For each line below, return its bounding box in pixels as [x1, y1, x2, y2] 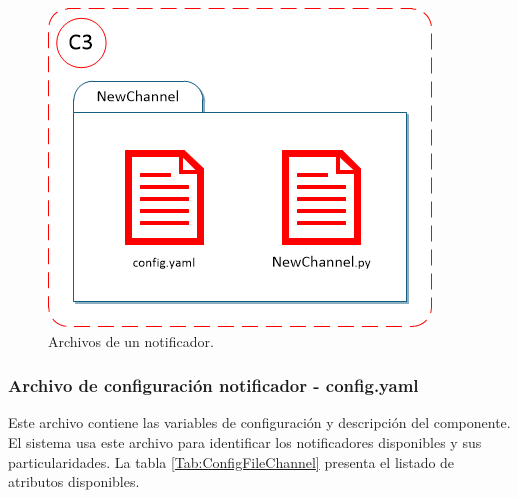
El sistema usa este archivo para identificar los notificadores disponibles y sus [8, 432, 482, 452]
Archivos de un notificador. [48, 330, 214, 351]
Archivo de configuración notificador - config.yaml [8, 373, 419, 398]
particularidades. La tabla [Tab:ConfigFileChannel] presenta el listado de [8, 451, 455, 472]
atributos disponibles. [8, 471, 140, 492]
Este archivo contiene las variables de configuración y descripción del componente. [8, 412, 511, 433]
